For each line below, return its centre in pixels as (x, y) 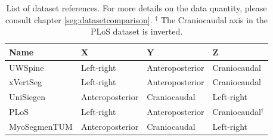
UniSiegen (27, 97)
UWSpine (27, 67)
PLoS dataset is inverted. (136, 31)
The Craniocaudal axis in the (214, 19)
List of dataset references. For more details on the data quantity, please (136, 8)
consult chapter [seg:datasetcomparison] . (79, 19)
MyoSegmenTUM (41, 126)
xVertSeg (25, 82)
